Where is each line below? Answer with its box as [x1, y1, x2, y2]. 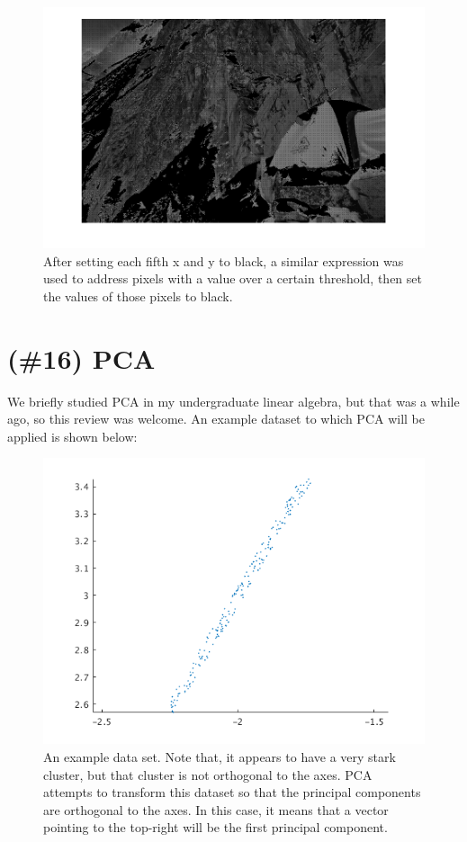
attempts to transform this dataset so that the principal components [43, 783, 421, 802]
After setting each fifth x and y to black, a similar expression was [43, 251, 404, 270]
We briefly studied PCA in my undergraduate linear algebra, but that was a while [7, 391, 460, 410]
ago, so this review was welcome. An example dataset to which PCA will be [7, 409, 426, 428]
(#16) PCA [7, 339, 156, 376]
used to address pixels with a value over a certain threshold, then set [43, 269, 422, 288]
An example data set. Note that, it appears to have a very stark [43, 748, 396, 766]
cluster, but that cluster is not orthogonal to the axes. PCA [43, 765, 373, 784]
